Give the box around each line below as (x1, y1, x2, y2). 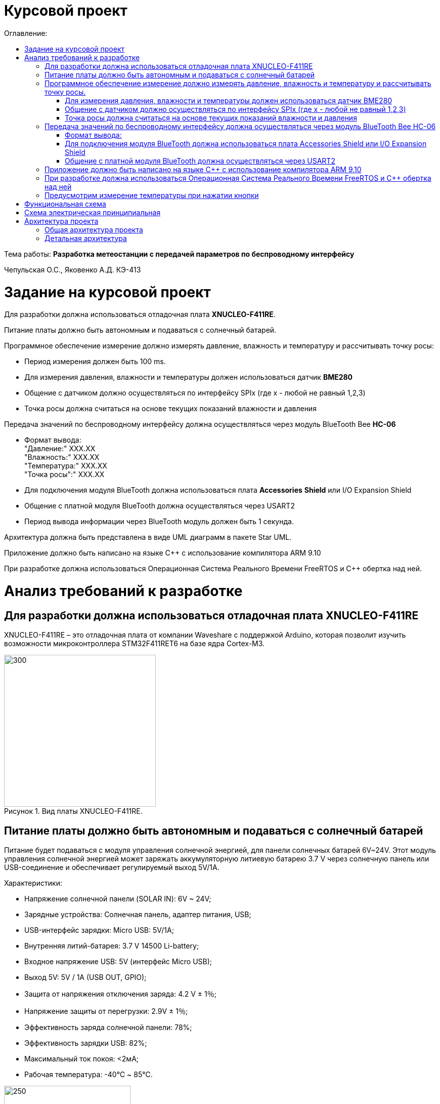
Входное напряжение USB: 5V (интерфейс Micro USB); (24, 957, 212, 966)
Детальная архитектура (45, 233, 127, 243)
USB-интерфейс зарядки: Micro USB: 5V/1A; (24, 926, 174, 935)
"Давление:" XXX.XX (24, 444, 96, 453)
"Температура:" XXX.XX (24, 461, 107, 470)
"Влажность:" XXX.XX (24, 453, 100, 462)
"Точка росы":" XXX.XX (24, 470, 105, 479)
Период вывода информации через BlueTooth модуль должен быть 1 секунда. (24, 517, 294, 526)
